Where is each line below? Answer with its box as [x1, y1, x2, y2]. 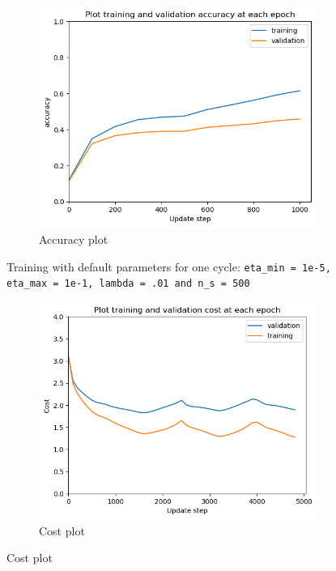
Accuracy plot [39, 230, 108, 247]
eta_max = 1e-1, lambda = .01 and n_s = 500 [6, 278, 250, 290]
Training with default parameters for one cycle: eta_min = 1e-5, [6, 258, 331, 275]
